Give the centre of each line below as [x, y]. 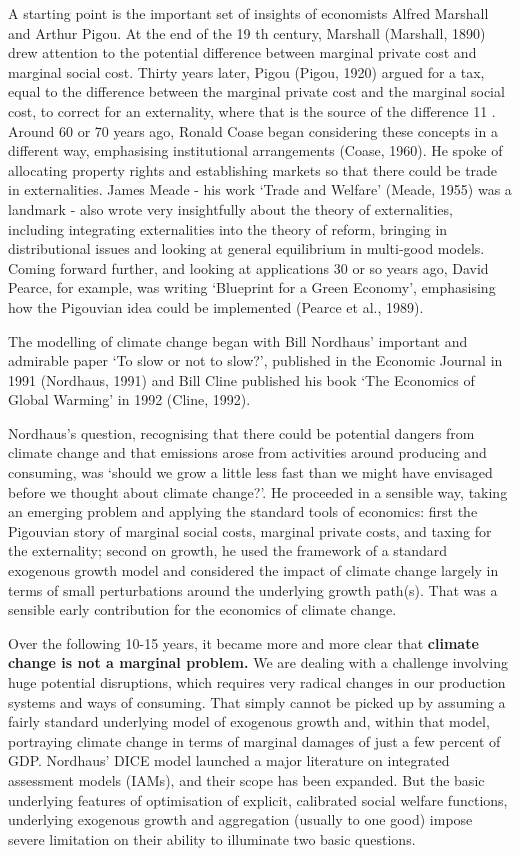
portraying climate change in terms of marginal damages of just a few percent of [254, 740]
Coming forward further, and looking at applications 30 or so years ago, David [248, 267]
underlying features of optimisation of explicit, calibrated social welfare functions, [258, 799]
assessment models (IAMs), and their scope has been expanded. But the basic [246, 779]
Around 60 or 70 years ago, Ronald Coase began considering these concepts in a [253, 130]
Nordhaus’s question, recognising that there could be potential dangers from [241, 432]
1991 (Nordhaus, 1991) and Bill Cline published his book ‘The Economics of [241, 379]
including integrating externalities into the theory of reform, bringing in [228, 228]
